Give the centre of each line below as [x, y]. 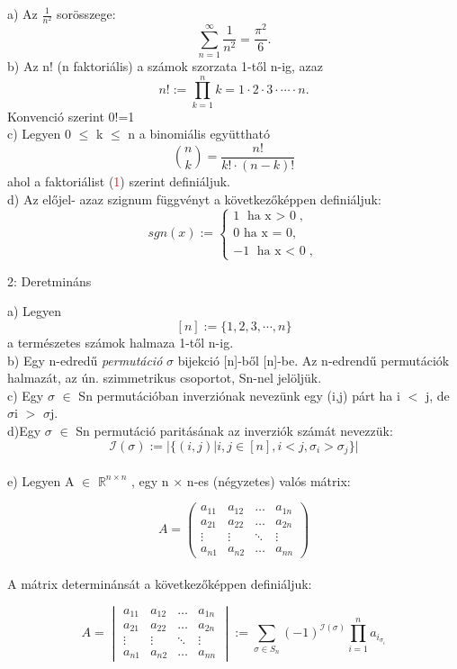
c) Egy [26, 395]
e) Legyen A [41, 480]
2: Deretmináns [49, 280]
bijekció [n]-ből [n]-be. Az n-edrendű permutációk [314, 360]
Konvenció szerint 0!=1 [71, 116]
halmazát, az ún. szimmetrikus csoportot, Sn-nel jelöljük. [165, 378]
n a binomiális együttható [199, 134]
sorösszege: [86, 14]
